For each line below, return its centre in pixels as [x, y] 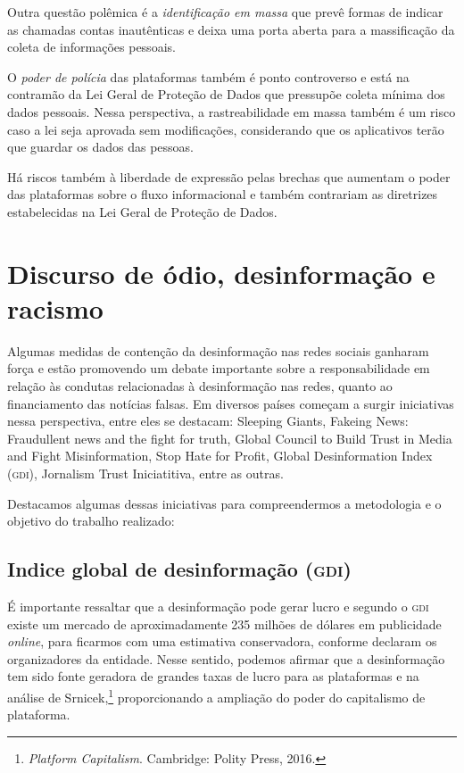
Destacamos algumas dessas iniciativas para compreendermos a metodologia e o [224, 503]
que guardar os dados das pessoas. [100, 147]
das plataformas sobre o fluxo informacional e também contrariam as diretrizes [223, 194]
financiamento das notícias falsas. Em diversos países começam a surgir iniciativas [231, 403]
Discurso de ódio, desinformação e [221, 273]
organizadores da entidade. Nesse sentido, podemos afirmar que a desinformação [226, 658]
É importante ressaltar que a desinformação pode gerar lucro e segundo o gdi [218, 606]
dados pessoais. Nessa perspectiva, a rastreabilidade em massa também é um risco [232, 111]
